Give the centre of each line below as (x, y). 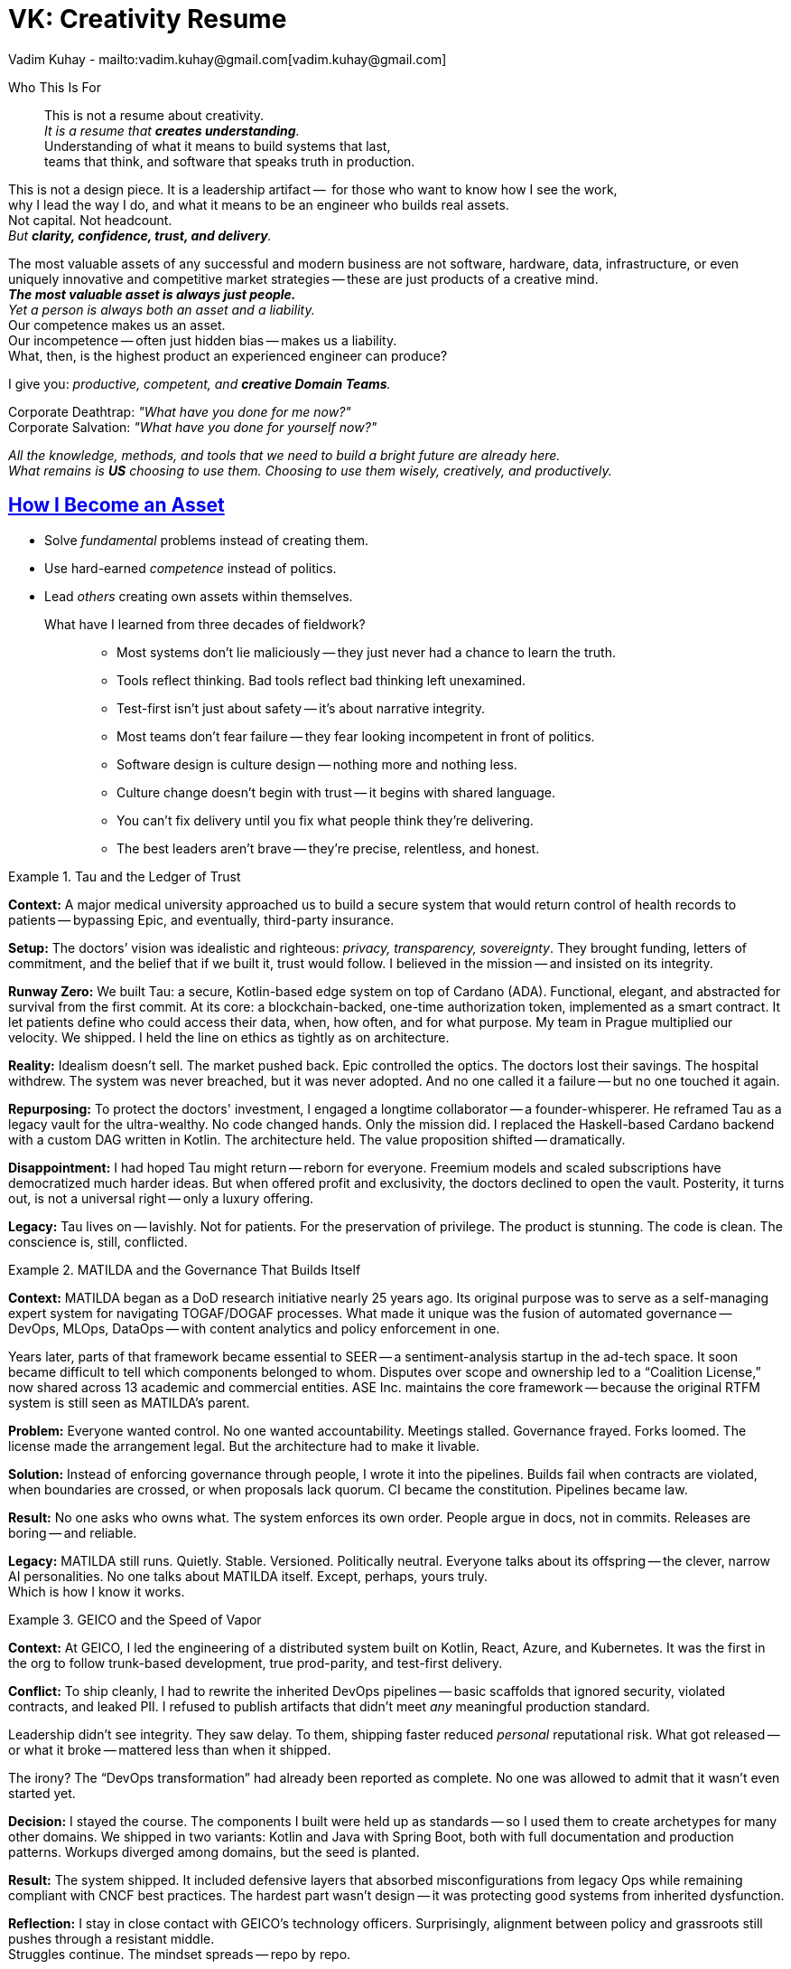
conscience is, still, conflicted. (98, 1241)
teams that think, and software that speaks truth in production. (230, 161)
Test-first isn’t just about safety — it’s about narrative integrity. (301, 708)
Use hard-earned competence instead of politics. (191, 568)
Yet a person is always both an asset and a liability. (162, 309)
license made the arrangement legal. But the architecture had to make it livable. (244, 1446)
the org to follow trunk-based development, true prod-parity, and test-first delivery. (256, 1663)
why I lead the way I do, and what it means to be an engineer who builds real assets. (259, 204)
